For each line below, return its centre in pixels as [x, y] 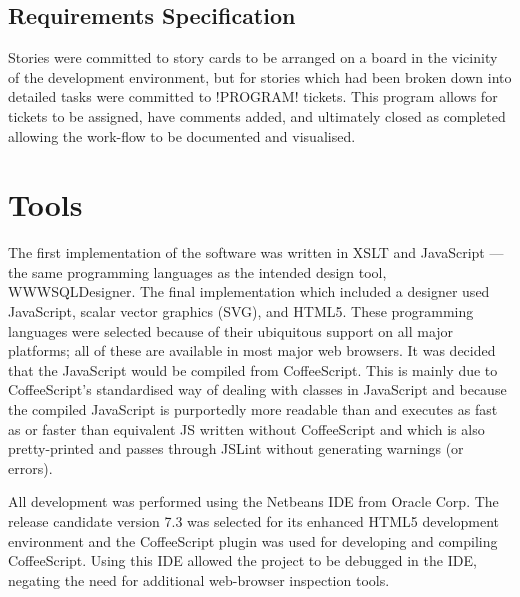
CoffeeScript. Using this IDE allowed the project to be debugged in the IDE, [242, 560]
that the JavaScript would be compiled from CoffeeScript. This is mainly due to [253, 369]
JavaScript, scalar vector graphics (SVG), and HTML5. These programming [241, 311]
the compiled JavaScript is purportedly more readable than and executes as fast [253, 409]
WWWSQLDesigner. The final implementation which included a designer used [249, 291]
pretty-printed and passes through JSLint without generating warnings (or [236, 448]
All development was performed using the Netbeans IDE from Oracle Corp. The [253, 501]
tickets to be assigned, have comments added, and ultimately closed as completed [257, 115]
